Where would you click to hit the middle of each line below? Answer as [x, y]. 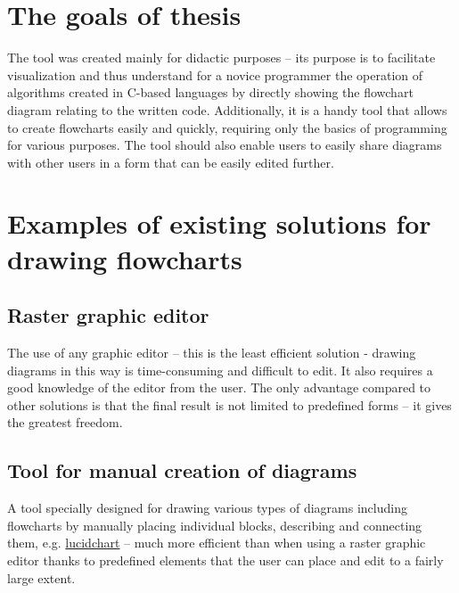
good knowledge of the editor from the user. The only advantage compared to [219, 387]
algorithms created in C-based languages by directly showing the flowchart [210, 92]
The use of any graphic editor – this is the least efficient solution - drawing [212, 353]
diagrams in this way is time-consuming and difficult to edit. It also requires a [220, 370]
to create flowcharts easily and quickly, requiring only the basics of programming [227, 127]
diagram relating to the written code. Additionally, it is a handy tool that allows [227, 109]
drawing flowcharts [125, 258]
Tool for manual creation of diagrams [182, 470]
